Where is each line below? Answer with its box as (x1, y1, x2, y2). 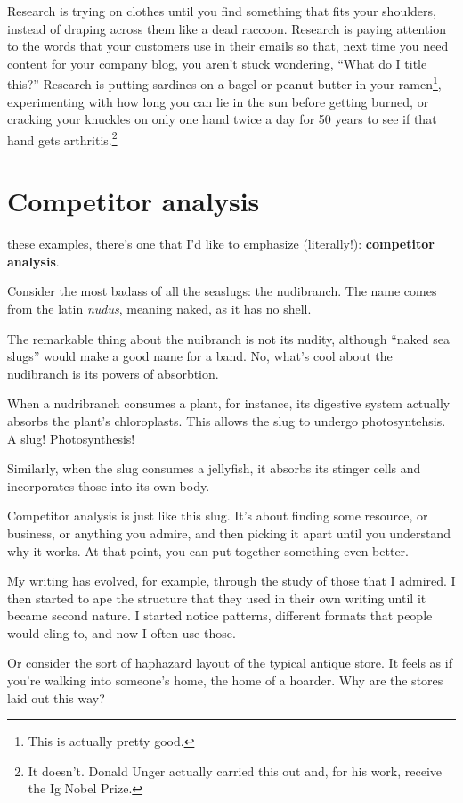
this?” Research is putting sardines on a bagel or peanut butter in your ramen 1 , (7, 72, 442, 94)
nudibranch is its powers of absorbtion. (7, 364, 219, 382)
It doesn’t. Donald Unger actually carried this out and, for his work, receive (28, 761, 443, 780)
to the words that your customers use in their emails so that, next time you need (7, 37, 449, 55)
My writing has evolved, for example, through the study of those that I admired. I (7, 571, 456, 590)
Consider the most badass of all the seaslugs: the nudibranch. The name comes (7, 282, 437, 300)
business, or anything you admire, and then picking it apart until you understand (7, 523, 451, 542)
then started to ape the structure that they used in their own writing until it (7, 588, 426, 607)
